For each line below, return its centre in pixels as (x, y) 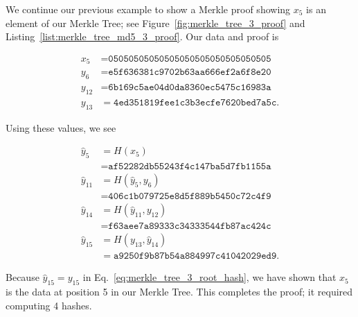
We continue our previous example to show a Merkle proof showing (148, 9)
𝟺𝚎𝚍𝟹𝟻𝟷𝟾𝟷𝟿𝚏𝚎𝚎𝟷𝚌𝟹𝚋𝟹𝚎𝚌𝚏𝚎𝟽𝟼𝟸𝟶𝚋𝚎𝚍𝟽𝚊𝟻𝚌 (195, 102)
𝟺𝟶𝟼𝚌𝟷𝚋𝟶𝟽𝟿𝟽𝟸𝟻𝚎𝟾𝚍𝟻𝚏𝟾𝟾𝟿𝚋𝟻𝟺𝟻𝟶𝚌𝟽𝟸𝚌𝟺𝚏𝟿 (190, 197)
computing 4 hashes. (49, 305)
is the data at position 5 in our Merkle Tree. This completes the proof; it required (179, 292)
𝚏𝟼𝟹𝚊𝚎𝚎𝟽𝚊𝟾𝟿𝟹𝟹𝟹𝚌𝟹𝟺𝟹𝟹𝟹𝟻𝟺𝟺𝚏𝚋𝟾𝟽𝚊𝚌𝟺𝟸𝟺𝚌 (190, 226)
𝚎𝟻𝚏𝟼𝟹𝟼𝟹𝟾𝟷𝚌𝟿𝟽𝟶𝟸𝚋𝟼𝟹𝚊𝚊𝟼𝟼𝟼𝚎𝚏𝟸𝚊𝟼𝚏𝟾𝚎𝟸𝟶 (190, 72)
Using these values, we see (61, 127)
